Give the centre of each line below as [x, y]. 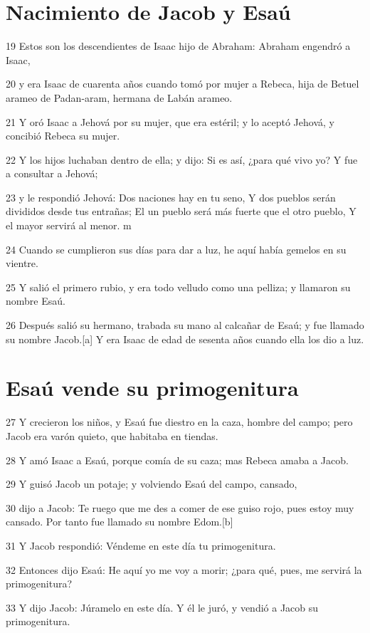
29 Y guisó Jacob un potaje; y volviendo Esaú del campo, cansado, [152, 484]
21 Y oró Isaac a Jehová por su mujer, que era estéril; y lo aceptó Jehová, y [170, 121]
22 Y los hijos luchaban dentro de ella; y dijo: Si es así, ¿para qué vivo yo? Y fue [182, 159]
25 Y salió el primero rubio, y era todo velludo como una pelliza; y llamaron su [178, 287]
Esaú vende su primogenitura [152, 388]
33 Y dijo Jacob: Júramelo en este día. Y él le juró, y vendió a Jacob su [162, 607]
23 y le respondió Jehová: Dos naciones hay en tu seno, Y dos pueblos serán [171, 197]
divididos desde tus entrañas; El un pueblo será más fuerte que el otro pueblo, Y [181, 211]
